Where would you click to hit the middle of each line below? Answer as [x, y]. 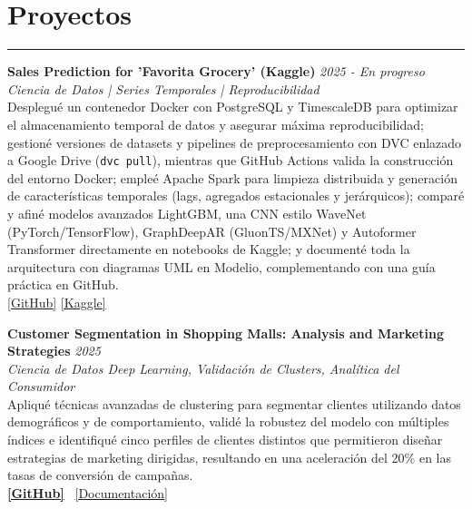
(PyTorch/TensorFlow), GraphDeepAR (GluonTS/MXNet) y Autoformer [212, 231]
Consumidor [41, 386]
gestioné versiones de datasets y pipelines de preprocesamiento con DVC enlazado [235, 142]
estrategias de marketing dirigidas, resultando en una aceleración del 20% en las [230, 457]
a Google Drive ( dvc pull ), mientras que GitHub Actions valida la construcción [231, 160]
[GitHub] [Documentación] [88, 492]
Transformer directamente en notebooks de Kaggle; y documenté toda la [209, 249]
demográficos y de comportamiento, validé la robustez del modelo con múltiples [228, 421]
